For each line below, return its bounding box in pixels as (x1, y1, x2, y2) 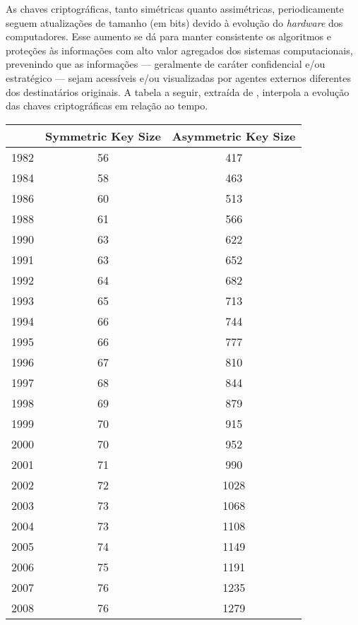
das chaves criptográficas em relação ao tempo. (6, 98, 208, 113)
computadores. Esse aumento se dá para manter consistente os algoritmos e (6, 29, 331, 44)
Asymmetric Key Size (172, 127, 296, 144)
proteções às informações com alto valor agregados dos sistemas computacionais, (6, 42, 353, 57)
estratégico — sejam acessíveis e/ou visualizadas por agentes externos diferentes (6, 70, 351, 85)
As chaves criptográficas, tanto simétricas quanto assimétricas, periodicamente (6, 1, 344, 16)
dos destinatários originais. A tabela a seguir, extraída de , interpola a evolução (6, 84, 350, 99)
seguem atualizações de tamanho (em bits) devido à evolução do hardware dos (6, 15, 343, 30)
